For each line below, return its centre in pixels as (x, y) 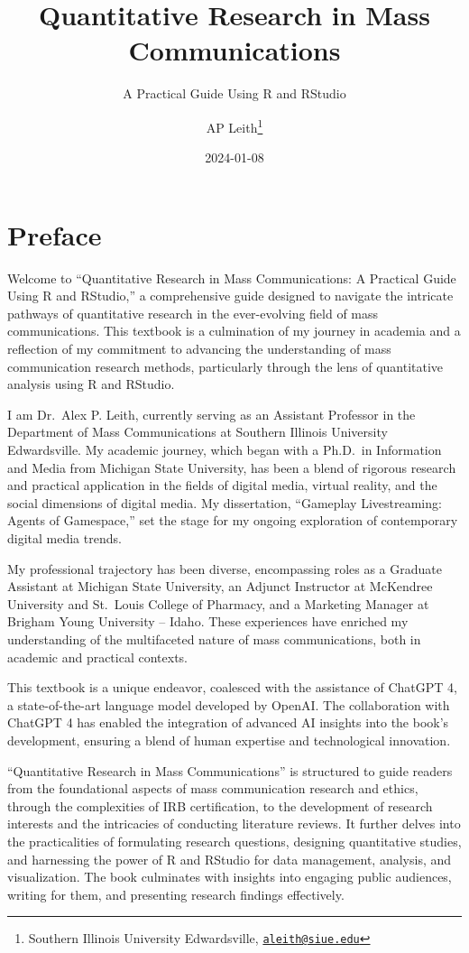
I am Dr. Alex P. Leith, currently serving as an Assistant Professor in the (212, 414)
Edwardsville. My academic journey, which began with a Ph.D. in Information (225, 450)
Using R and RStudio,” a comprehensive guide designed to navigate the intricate (230, 296)
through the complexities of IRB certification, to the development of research (220, 805)
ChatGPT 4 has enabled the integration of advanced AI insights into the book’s (228, 722)
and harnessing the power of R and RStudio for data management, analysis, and (230, 859)
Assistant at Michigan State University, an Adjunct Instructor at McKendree (220, 586)
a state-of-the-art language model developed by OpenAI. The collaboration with (229, 704)
